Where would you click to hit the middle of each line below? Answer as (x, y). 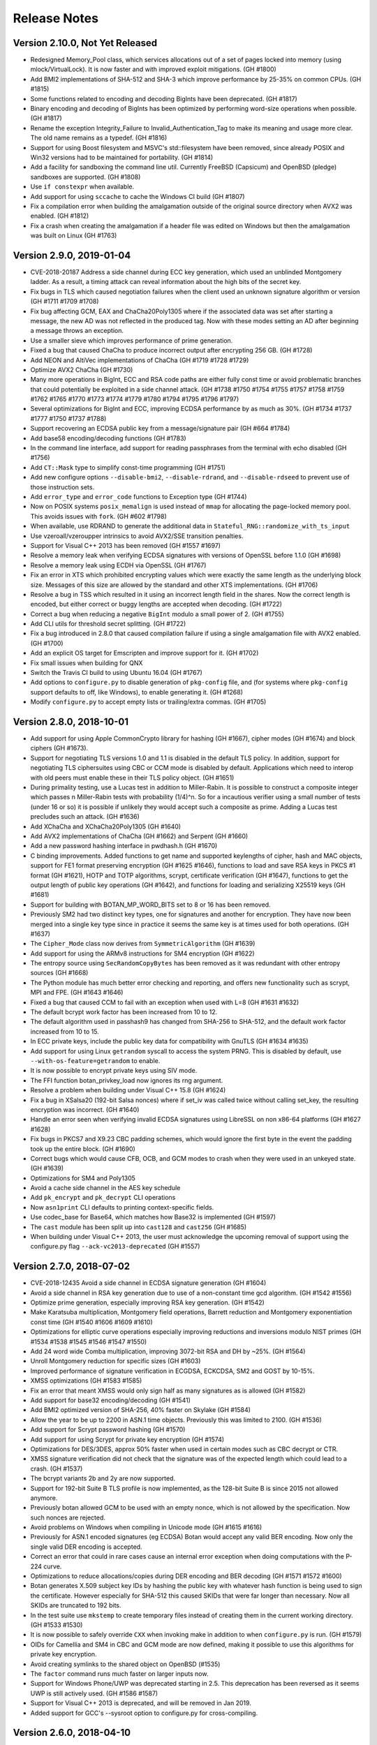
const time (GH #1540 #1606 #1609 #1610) (91, 1322)
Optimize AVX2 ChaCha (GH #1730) (82, 369)
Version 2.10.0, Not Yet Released (85, 43)
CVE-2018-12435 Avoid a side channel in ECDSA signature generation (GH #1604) (148, 1283)
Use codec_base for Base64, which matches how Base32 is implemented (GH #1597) (153, 1217)
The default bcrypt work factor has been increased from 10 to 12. (124, 1012)
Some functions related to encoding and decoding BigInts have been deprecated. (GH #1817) (164, 98)
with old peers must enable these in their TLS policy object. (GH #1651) (132, 778)
